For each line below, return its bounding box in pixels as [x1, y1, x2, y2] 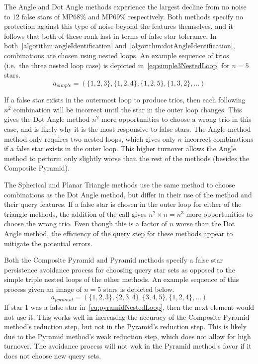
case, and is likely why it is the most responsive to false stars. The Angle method [4, 123, 251, 134]
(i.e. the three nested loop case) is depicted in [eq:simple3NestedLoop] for [4, 60, 230, 70]
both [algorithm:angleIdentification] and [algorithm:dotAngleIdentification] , [4, 40, 235, 51]
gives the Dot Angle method [4, 114, 90, 124]
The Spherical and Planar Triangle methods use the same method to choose [4, 179, 235, 189]
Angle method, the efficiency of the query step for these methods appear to [4, 228, 233, 238]
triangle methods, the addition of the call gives [4, 208, 147, 219]
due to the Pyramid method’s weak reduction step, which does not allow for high [4, 331, 251, 341]
